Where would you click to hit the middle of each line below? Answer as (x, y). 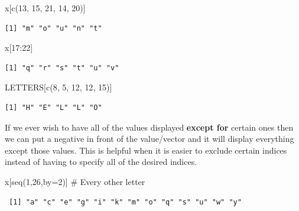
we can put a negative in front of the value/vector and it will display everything (149, 139)
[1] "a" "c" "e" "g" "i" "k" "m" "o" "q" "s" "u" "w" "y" (125, 202)
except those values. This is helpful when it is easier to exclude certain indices (146, 150)
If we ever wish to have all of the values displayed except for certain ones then (149, 127)
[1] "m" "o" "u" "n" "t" (53, 28)
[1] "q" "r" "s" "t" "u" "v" (62, 68)
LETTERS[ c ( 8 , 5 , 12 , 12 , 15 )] (58, 87)
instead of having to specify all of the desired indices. (101, 162)
